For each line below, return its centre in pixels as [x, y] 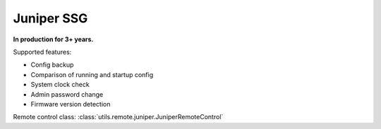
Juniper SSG [50, 18]
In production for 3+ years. [53, 39]
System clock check [60, 85]
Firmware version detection [71, 104]
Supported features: [42, 52]
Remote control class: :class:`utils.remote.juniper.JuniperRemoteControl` [118, 117]
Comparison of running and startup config [92, 74]
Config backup [52, 65]
